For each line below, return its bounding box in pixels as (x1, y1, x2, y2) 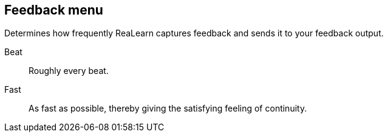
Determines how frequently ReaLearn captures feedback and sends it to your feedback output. (4, 28, 384, 39)
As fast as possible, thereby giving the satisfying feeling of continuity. (29, 103, 307, 114)
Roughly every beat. (29, 65, 109, 76)
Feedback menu (4, 2, 103, 18)
